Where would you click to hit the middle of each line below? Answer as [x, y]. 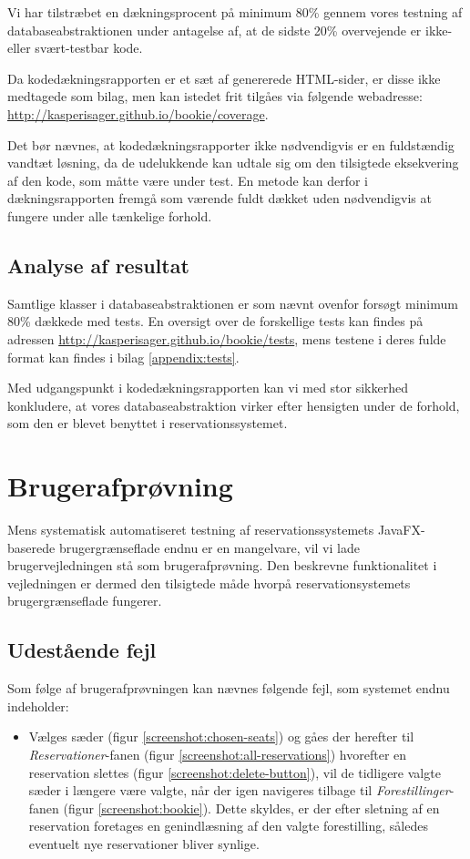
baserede [31, 547]
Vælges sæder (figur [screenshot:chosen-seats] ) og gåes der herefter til [221, 736]
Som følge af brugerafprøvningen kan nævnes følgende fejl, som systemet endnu [229, 688]
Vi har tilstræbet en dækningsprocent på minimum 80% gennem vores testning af [235, 12]
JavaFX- [401, 530]
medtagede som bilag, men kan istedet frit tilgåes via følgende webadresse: [215, 96]
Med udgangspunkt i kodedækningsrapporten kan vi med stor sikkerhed [208, 388]
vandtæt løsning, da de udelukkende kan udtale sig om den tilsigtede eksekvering [233, 163]
